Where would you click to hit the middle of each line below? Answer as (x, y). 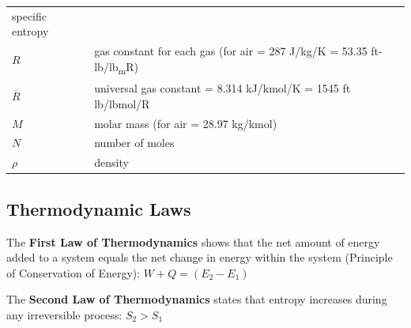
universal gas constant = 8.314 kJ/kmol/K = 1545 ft (222, 88)
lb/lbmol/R (122, 103)
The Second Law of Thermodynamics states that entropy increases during (197, 299)
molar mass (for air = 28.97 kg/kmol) (186, 123)
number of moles (134, 143)
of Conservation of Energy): (74, 272)
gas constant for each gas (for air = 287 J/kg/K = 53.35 (231, 51)
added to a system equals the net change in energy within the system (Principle (200, 257)
